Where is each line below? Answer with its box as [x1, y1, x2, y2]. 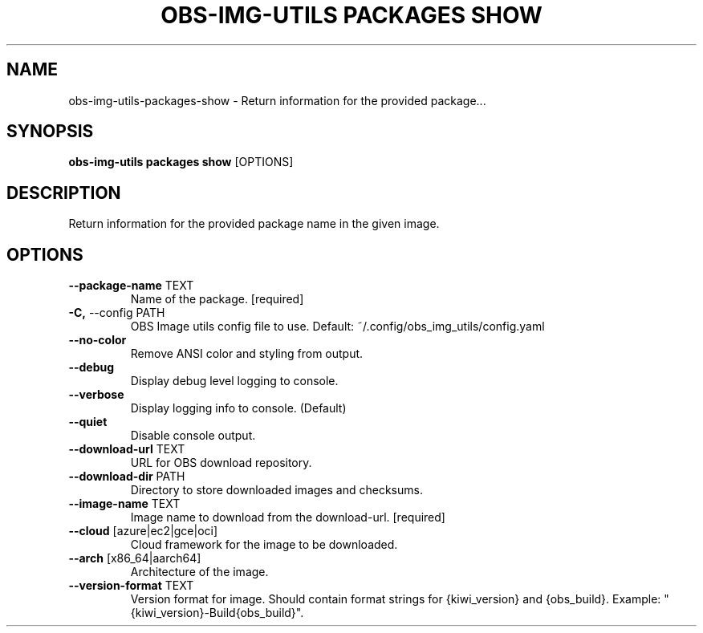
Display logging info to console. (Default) [130, 401, 347, 416]
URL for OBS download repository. [130, 456, 312, 470]
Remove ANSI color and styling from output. [130, 347, 364, 361]
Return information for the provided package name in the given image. [68, 217, 440, 231]
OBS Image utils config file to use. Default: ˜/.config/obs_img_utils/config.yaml [130, 319, 545, 334]
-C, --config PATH [68, 306, 165, 320]
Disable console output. [130, 428, 256, 443]
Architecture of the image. [130, 565, 269, 579]
